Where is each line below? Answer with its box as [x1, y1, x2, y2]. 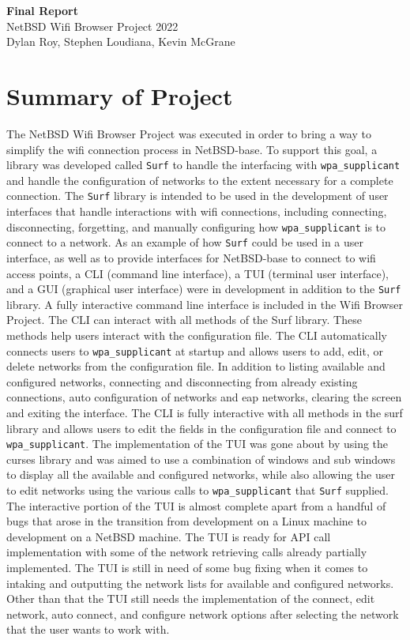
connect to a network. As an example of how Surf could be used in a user [6, 234, 364, 250]
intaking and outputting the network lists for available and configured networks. [6, 574, 394, 591]
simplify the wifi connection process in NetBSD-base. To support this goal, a [6, 141, 378, 157]
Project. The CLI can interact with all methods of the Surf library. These [6, 311, 362, 328]
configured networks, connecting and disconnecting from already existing [6, 373, 358, 390]
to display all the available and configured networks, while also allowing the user [6, 466, 395, 483]
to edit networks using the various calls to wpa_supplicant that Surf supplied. [6, 482, 389, 498]
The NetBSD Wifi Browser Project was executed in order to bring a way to [6, 125, 371, 141]
